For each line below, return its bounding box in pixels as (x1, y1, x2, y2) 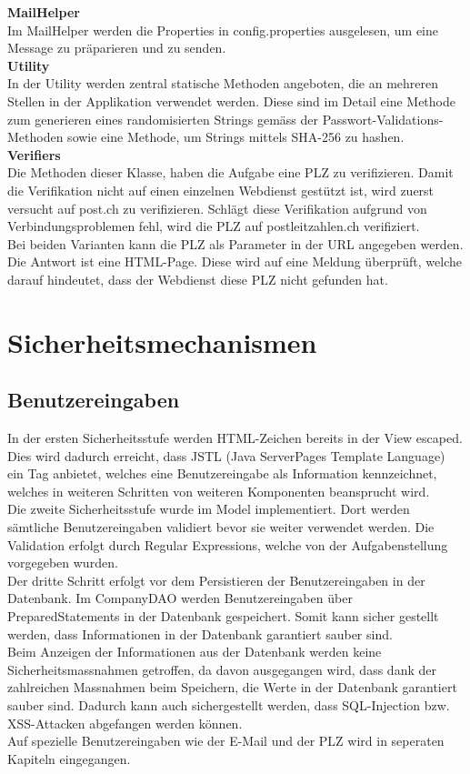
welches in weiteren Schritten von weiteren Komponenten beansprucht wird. (7, 481, 430, 500)
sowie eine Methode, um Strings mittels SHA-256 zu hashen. (67, 127, 405, 146)
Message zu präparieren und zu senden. (7, 38, 226, 57)
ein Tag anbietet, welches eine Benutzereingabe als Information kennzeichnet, (7, 464, 437, 483)
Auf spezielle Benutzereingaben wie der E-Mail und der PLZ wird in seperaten (7, 731, 445, 750)
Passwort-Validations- (322, 109, 444, 128)
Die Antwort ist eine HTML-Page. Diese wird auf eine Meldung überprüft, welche (7, 252, 463, 271)
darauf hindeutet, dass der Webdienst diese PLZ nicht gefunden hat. (7, 269, 388, 288)
